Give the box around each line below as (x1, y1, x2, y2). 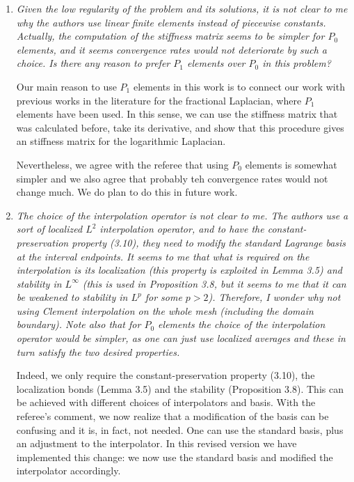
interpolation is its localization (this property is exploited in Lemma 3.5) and (16, 263, 342, 277)
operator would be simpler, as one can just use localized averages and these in (16, 331, 346, 345)
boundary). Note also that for (16, 317, 141, 332)
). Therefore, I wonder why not (208, 290, 341, 304)
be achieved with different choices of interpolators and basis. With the (16, 395, 316, 410)
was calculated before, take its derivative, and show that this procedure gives (16, 120, 344, 134)
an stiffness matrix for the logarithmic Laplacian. (16, 134, 226, 148)
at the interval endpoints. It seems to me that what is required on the (16, 249, 309, 263)
